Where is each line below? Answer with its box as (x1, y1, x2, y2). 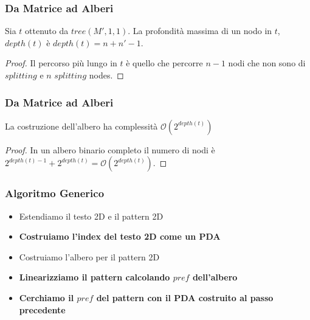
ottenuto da (25, 24, 69, 37)
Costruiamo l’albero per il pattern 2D (19, 250, 160, 263)
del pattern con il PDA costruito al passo (96, 291, 274, 304)
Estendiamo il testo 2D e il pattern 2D (19, 209, 164, 222)
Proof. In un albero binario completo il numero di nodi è (5, 143, 215, 156)
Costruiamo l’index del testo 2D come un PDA (19, 230, 221, 243)
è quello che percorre (126, 57, 203, 69)
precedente (19, 303, 66, 316)
